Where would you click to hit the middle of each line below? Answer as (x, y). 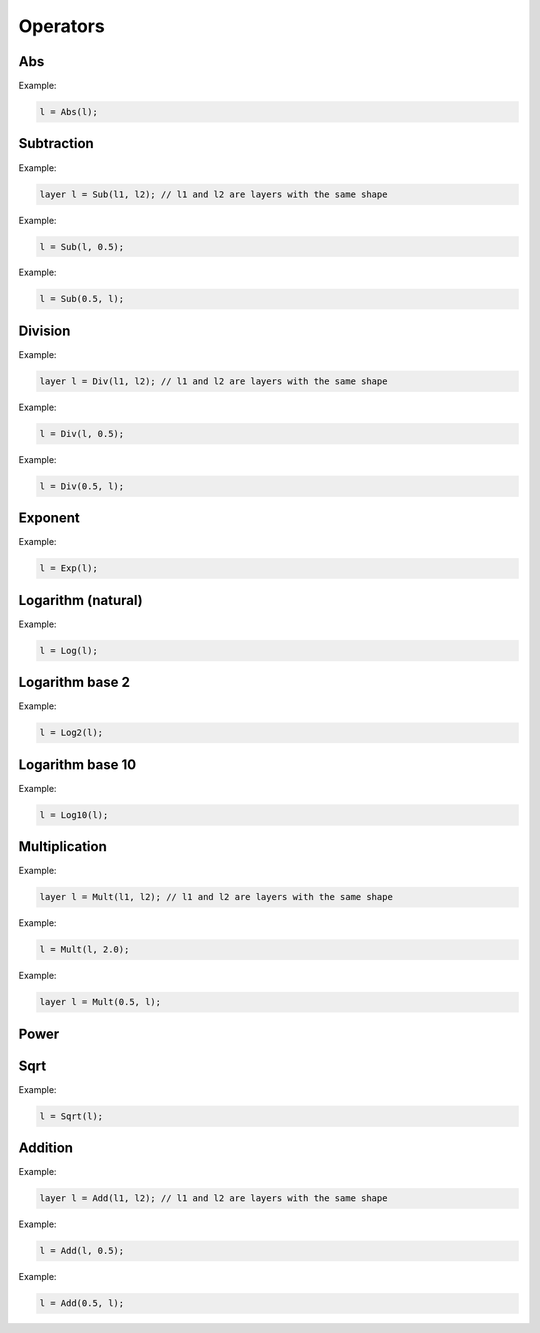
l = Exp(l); (69, 568)
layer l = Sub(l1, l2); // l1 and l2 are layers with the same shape (213, 194)
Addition (46, 1148)
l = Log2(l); (71, 733)
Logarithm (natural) (81, 600)
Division (44, 330)
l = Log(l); (69, 650)
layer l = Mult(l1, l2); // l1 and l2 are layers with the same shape (216, 897)
